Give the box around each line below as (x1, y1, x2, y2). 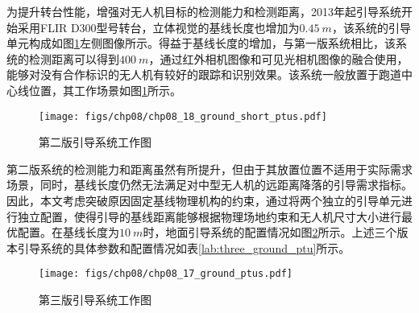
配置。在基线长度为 (17, 224, 119, 241)
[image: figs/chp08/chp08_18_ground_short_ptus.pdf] (39, 110, 327, 122)
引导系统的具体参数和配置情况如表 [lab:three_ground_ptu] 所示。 (17, 239, 351, 256)
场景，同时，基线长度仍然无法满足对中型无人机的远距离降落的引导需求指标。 (6, 176, 413, 193)
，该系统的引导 (331, 19, 411, 35)
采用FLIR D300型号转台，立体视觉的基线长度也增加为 (17, 19, 300, 35)
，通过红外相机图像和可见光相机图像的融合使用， (148, 50, 409, 67)
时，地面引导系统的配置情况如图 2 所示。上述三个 (143, 224, 397, 241)
